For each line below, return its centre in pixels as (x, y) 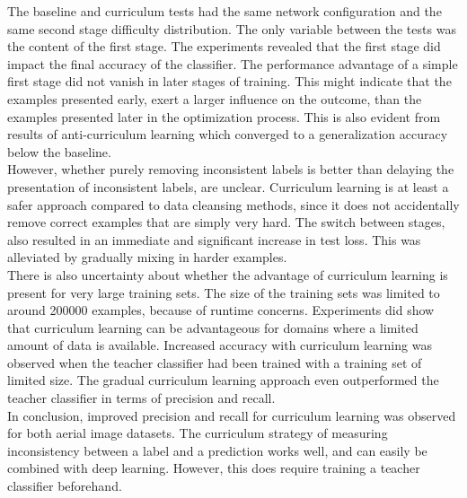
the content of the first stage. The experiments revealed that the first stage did (224, 46)
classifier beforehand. (65, 486)
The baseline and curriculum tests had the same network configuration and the (225, 11)
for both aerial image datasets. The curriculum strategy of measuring (198, 433)
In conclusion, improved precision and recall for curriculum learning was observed (232, 415)
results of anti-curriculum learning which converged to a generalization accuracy (228, 134)
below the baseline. (59, 151)
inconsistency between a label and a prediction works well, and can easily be (217, 450)
